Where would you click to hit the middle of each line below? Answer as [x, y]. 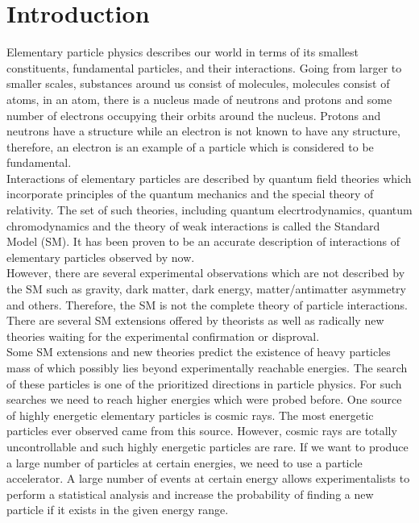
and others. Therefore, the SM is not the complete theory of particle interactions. [207, 304]
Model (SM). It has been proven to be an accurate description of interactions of [203, 241]
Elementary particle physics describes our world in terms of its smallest [183, 52]
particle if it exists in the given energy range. [118, 510]
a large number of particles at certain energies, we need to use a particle [185, 462]
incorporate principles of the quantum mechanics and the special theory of [190, 194]
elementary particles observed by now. [101, 257]
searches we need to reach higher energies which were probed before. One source [204, 399]
